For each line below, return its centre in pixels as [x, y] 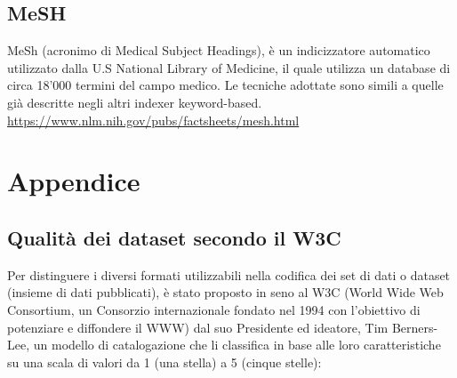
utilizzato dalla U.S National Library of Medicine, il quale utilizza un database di [229, 67]
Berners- [415, 327]
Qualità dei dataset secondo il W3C [174, 237]
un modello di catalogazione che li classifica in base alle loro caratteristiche [237, 345]
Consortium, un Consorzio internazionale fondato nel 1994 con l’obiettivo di [214, 309]
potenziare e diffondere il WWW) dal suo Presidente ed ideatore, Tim [198, 327]
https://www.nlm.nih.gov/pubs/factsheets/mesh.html [153, 120]
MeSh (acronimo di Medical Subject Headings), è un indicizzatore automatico [219, 50]
